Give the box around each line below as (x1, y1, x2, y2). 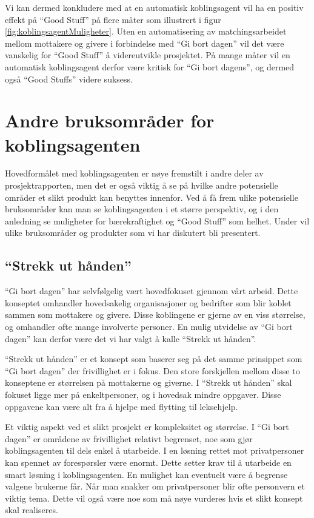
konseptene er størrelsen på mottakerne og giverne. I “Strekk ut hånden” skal (5, 376, 292, 389)
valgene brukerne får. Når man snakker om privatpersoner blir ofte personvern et (5, 480, 305, 493)
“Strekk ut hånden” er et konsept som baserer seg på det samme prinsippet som (5, 352, 302, 365)
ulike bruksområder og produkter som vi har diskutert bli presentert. (5, 226, 261, 239)
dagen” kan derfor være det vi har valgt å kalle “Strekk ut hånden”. (5, 332, 256, 345)
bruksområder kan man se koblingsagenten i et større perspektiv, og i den (5, 203, 279, 215)
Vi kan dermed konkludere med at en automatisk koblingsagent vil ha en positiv (5, 1, 304, 13)
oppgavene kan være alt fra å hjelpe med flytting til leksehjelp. (5, 400, 238, 412)
